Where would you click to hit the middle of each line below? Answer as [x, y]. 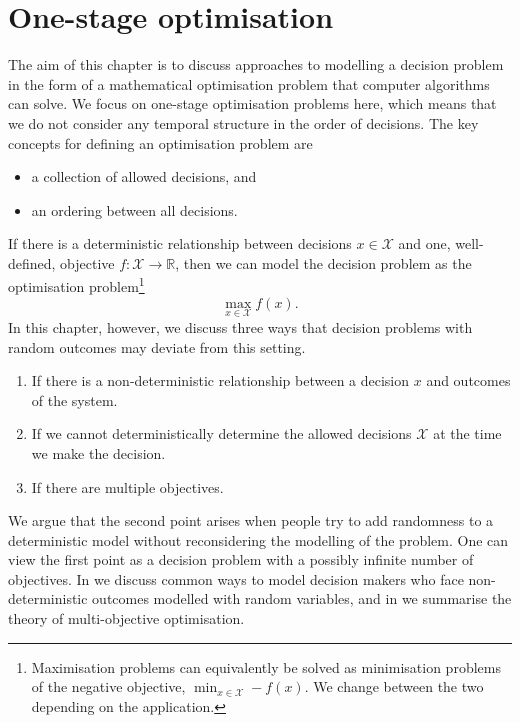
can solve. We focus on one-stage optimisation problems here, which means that [252, 103]
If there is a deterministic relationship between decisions [180, 243]
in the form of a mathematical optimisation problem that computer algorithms [249, 83]
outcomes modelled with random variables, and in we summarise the [302, 598]
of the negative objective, [108, 686]
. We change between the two [394, 686]
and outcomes [468, 380]
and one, [424, 243]
